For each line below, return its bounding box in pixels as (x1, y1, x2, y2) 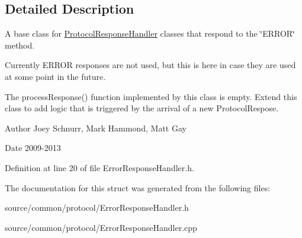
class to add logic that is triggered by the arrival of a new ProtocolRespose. (5, 102, 279, 114)
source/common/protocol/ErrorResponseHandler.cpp (5, 221, 197, 233)
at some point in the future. (5, 70, 106, 82)
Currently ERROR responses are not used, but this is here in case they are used (5, 59, 296, 71)
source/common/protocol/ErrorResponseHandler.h (5, 201, 189, 214)
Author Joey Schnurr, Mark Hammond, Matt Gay (5, 121, 187, 134)
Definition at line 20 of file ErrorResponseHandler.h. (5, 161, 194, 173)
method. (5, 38, 35, 51)
